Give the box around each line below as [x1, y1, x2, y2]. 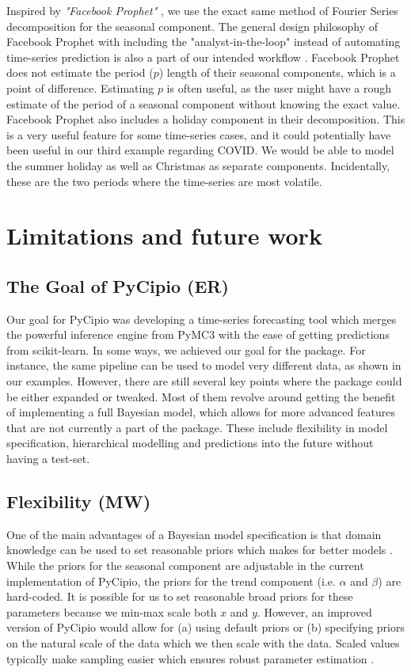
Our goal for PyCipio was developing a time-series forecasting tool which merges [6, 310, 397, 327]
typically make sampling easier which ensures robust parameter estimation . [6, 650, 375, 666]
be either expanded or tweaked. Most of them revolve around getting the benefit [6, 388, 396, 404]
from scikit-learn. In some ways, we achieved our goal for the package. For [6, 341, 366, 358]
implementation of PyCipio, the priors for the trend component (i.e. [6, 572, 336, 589]
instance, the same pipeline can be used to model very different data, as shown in [6, 357, 401, 374]
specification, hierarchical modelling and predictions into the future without [6, 435, 374, 451]
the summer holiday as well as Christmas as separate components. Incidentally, [6, 157, 390, 173]
